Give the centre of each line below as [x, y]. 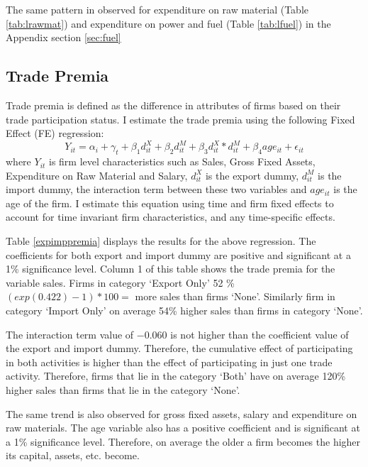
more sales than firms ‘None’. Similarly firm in [235, 296]
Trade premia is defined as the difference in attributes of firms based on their [173, 105]
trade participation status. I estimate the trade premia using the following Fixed [180, 119]
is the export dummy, [252, 175]
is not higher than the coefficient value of [260, 334]
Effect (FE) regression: [55, 133]
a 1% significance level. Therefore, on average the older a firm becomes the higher [183, 441]
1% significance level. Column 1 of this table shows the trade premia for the [171, 269]
